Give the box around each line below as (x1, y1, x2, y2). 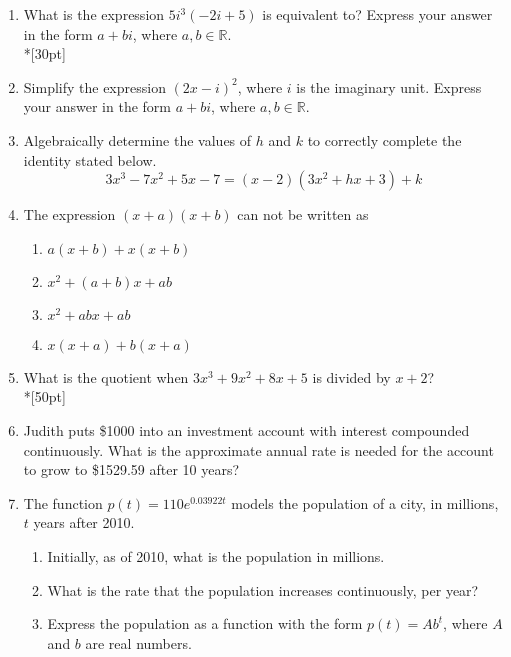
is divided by (312, 366, 391, 387)
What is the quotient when (23, 366, 189, 387)
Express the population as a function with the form (47, 613, 363, 634)
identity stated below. (23, 149, 157, 170)
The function (23, 492, 103, 513)
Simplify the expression (23, 76, 166, 97)
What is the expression (23, 4, 165, 24)
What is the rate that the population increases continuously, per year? (47, 579, 479, 600)
